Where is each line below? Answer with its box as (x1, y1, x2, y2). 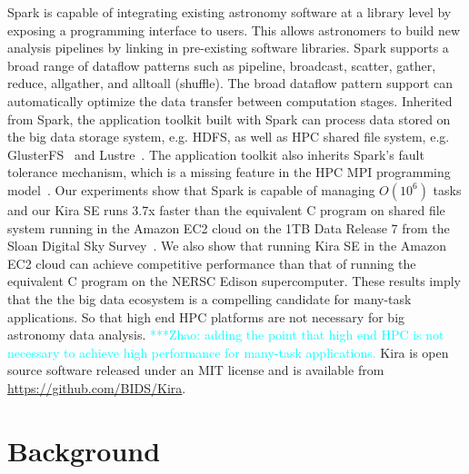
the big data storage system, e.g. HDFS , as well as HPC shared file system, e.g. (7, 127, 450, 146)
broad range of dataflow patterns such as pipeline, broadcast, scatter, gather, (7, 55, 436, 74)
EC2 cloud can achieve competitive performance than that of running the (7, 253, 416, 272)
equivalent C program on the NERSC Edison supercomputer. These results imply (7, 272, 461, 291)
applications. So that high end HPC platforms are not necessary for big (7, 307, 405, 326)
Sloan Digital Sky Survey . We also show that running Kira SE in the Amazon (7, 236, 446, 255)
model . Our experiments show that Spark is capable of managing (7, 180, 375, 199)
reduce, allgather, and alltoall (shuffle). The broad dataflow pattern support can (7, 74, 454, 93)
